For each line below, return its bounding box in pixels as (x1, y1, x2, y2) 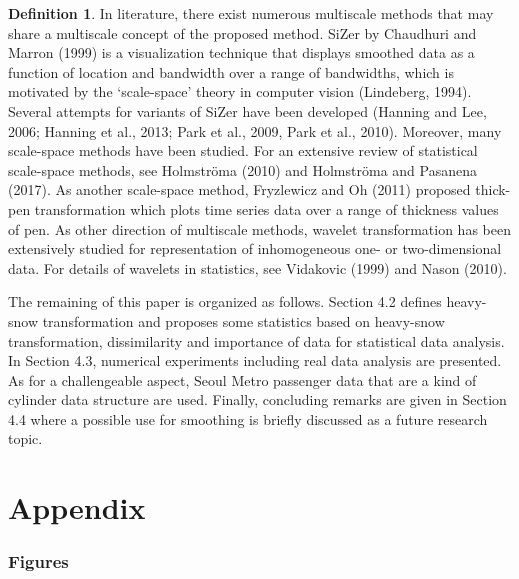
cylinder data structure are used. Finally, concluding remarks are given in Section (8, 389, 507, 410)
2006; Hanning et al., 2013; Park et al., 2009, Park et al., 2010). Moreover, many (8, 120, 502, 141)
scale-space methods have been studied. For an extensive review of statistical (8, 140, 478, 161)
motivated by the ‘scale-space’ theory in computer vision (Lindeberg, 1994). (8, 81, 472, 102)
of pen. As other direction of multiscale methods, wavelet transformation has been (8, 218, 511, 239)
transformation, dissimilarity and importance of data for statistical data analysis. (8, 330, 505, 351)
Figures (8, 549, 69, 574)
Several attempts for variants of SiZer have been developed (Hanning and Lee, (8, 100, 487, 121)
